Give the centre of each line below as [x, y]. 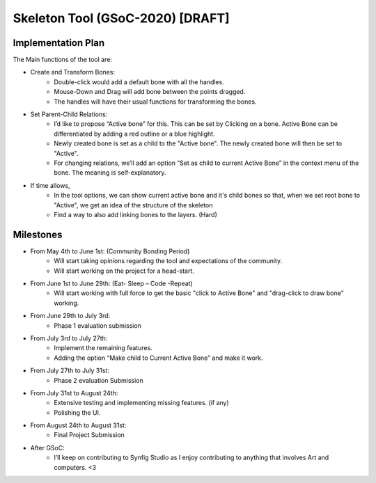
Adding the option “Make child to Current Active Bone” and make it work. [158, 358]
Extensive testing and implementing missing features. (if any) [141, 403]
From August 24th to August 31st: [78, 425]
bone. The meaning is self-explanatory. [110, 173]
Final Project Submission [89, 435]
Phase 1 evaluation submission [98, 325]
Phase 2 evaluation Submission [99, 380]
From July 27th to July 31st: [70, 371]
